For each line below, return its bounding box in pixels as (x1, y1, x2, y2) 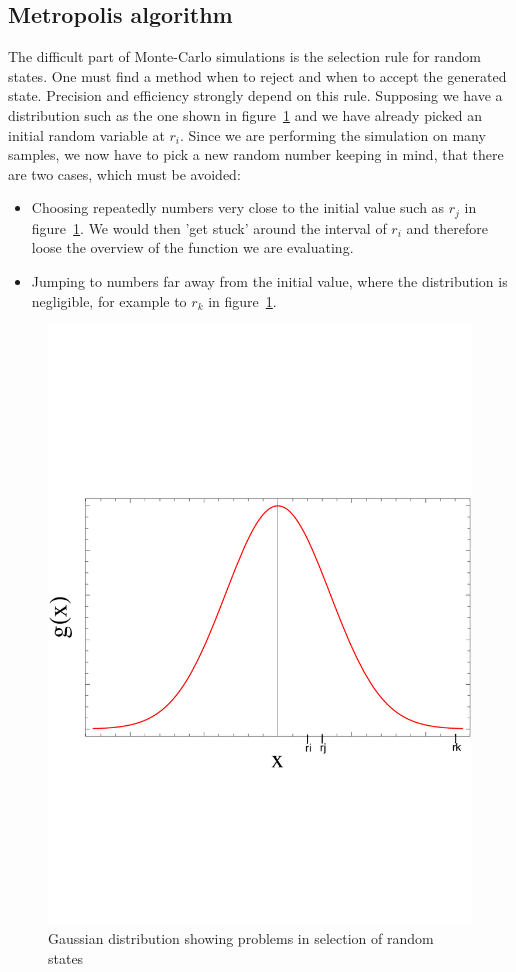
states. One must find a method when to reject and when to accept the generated (8, 65, 507, 86)
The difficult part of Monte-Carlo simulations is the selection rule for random (8, 46, 482, 67)
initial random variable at (8, 124, 165, 145)
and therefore (406, 217, 488, 238)
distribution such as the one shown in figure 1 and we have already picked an (8, 104, 483, 125)
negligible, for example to (31, 290, 187, 311)
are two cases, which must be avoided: (8, 163, 241, 184)
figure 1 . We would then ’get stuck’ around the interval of (31, 217, 387, 238)
